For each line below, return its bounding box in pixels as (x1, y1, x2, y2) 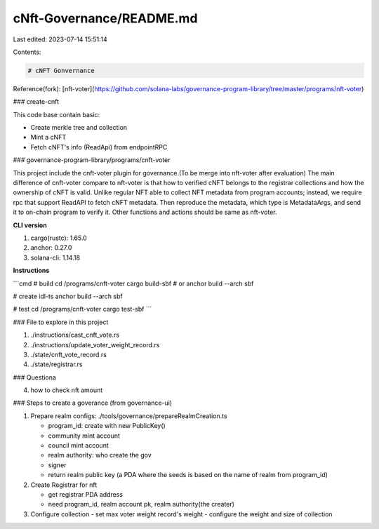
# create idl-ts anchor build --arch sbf (13, 292, 123, 300)
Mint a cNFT (30, 133, 67, 142)
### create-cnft (13, 98, 60, 106)
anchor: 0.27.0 (30, 243, 72, 252)
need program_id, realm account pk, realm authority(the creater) (48, 500, 235, 509)
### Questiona (13, 373, 56, 382)
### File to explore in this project (13, 318, 109, 326)
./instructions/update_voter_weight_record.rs (30, 340, 160, 349)
